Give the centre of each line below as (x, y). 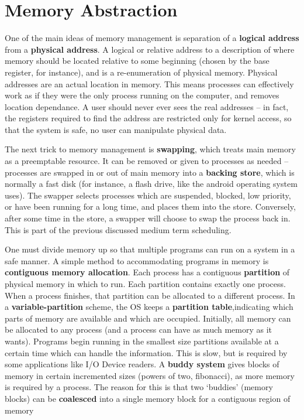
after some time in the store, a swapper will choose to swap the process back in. (148, 218)
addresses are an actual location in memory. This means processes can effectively (149, 83)
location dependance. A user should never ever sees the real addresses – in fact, (147, 106)
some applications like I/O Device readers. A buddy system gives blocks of (142, 364)
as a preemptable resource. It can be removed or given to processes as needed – (147, 161)
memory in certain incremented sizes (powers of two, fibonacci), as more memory (150, 375)
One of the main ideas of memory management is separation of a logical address (152, 38)
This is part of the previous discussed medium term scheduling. (118, 229)
